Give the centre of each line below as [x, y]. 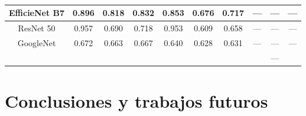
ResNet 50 [37, 28]
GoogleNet [37, 42]
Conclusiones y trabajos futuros [136, 100]
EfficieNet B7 [37, 12]
